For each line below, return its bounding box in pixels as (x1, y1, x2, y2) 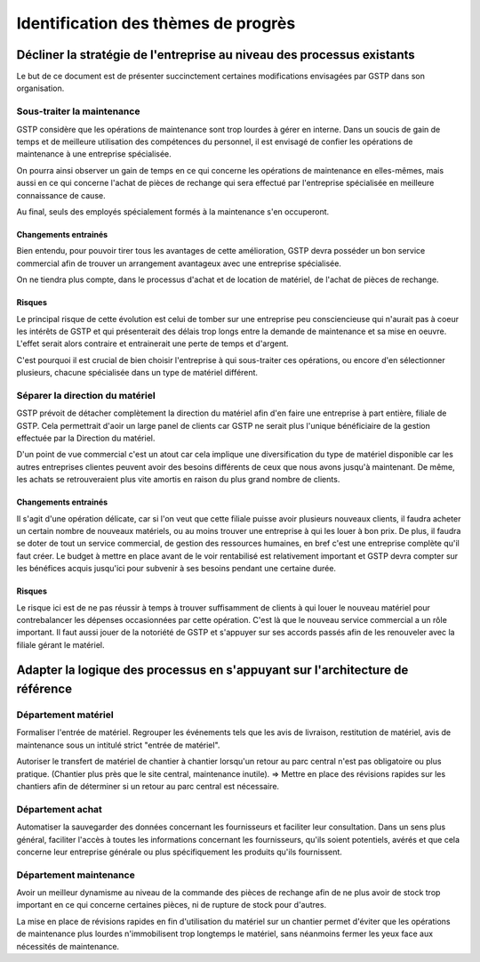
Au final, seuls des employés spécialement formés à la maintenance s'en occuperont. (16, 206, 330, 217)
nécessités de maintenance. (16, 941, 120, 951)
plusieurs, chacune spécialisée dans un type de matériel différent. (16, 368, 258, 378)
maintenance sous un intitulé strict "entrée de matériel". (16, 740, 220, 750)
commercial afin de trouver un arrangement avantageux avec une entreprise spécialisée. (16, 258, 342, 269)
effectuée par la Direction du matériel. (16, 432, 156, 443)
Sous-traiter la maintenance (16, 105, 140, 117)
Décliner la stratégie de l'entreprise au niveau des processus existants (16, 47, 415, 62)
